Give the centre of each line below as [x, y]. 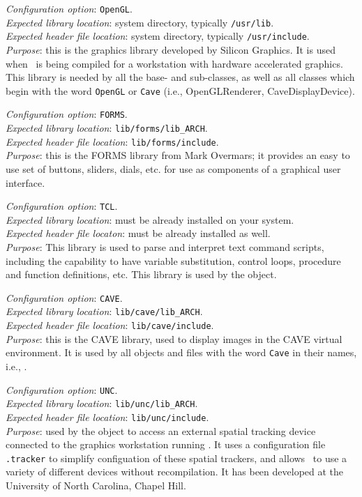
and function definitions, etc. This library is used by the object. [141, 274]
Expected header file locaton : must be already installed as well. [138, 233]
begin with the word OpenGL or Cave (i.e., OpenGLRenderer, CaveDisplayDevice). [180, 90]
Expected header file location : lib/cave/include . [110, 325]
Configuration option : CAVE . [64, 297]
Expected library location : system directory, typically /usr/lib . [140, 22]
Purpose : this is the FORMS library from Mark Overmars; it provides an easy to [178, 155]
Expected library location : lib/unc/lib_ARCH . [102, 403]
